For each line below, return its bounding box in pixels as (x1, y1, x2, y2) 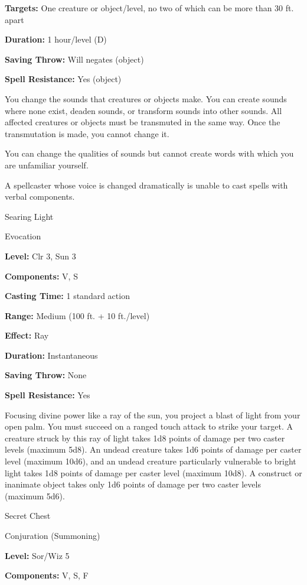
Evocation (5, 230, 41, 242)
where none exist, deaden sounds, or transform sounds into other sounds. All (5, 104, 282, 116)
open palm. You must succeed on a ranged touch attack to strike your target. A (5, 420, 293, 433)
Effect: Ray (5, 329, 49, 342)
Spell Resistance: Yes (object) (5, 73, 122, 85)
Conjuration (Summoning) (5, 529, 100, 541)
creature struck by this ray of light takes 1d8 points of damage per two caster (5, 431, 285, 444)
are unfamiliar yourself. (5, 158, 89, 171)
